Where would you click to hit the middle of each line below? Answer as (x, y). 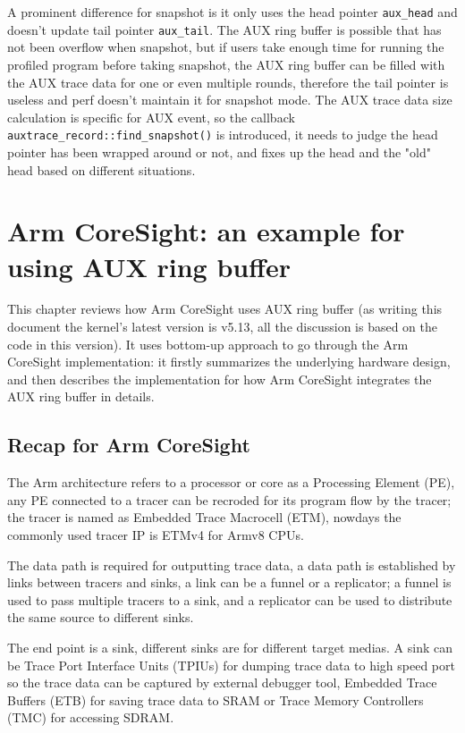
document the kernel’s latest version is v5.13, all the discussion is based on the (223, 327)
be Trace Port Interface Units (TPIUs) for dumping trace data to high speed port (231, 665)
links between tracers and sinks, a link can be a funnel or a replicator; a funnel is (229, 582)
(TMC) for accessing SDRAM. (91, 717)
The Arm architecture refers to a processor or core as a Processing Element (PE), (231, 482)
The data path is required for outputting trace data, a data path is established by (232, 564)
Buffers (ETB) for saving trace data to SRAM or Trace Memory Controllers (216, 699)
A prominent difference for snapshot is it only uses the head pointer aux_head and (232, 12)
